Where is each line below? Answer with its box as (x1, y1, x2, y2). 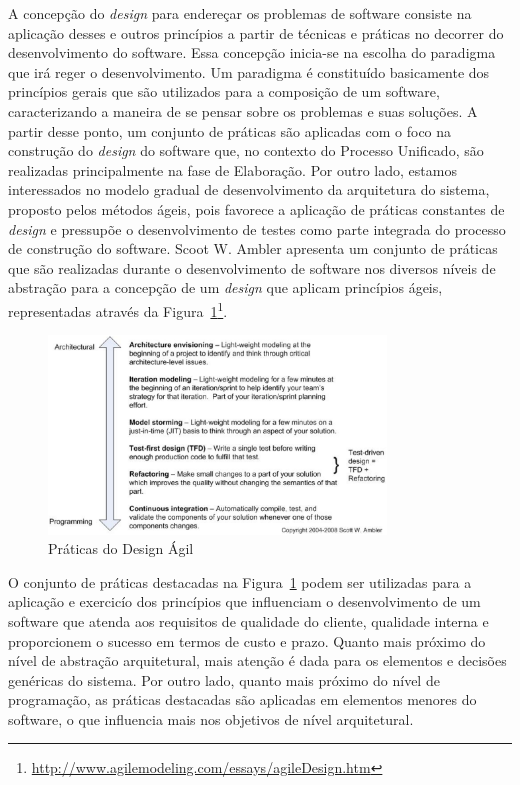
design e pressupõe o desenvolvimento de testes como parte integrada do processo (8, 218, 506, 239)
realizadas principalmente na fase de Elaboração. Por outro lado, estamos (8, 159, 457, 180)
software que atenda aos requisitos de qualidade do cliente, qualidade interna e (8, 610, 489, 631)
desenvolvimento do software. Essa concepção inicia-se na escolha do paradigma (8, 42, 496, 63)
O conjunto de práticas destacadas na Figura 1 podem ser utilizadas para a (8, 571, 472, 592)
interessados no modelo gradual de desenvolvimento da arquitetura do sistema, (8, 179, 490, 200)
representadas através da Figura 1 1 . (8, 297, 228, 321)
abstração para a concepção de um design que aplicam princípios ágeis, (8, 277, 443, 298)
